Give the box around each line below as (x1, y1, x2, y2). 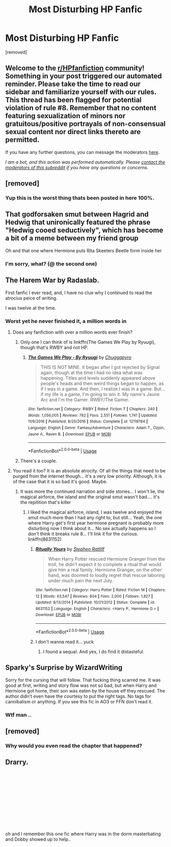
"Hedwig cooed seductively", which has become (5, 226, 163, 235)
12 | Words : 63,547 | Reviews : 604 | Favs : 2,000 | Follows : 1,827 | (35, 594, 153, 599)
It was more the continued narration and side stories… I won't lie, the (20, 488, 164, 494)
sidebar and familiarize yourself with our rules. (5, 88, 157, 96)
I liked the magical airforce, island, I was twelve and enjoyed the (27, 509, 162, 515)
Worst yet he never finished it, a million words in (5, 317, 127, 325)
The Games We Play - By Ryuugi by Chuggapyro (27, 354, 131, 360)
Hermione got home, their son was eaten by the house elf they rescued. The (5, 687, 165, 694)
